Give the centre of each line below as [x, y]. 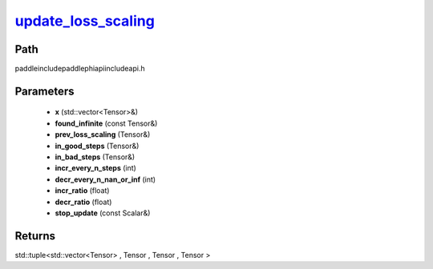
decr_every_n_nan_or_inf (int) [105, 179]
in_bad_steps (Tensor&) [95, 157]
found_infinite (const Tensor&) [106, 123]
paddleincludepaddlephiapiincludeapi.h [80, 69]
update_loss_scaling [85, 21]
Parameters [45, 91]
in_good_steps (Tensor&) [97, 146]
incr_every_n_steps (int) [95, 168]
